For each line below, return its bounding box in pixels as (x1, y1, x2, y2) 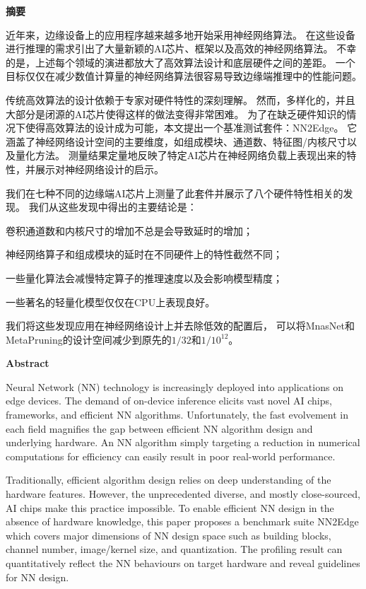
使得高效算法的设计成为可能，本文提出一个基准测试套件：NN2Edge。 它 (25, 120, 358, 135)
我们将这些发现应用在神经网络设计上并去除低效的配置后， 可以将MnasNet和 (6, 318, 355, 333)
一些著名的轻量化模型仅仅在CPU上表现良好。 (6, 294, 216, 309)
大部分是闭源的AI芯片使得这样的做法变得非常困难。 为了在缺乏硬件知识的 (6, 106, 347, 121)
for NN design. (6, 569, 69, 584)
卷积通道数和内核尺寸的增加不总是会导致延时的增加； (6, 223, 253, 238)
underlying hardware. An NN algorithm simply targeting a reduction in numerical (6, 435, 360, 450)
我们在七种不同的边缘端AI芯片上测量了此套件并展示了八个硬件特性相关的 (6, 185, 343, 200)
